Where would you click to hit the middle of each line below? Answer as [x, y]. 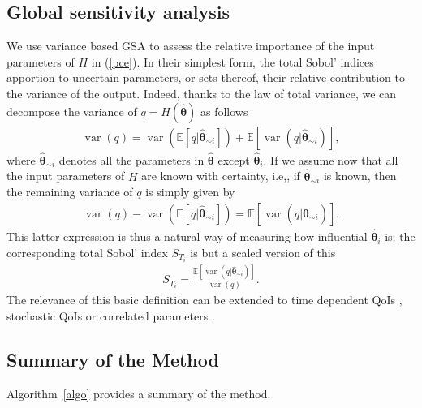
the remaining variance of [70, 192]
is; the [400, 236]
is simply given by [190, 192]
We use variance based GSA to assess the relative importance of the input [191, 46]
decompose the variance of [72, 111]
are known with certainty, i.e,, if [221, 176]
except [234, 159]
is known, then [360, 176]
